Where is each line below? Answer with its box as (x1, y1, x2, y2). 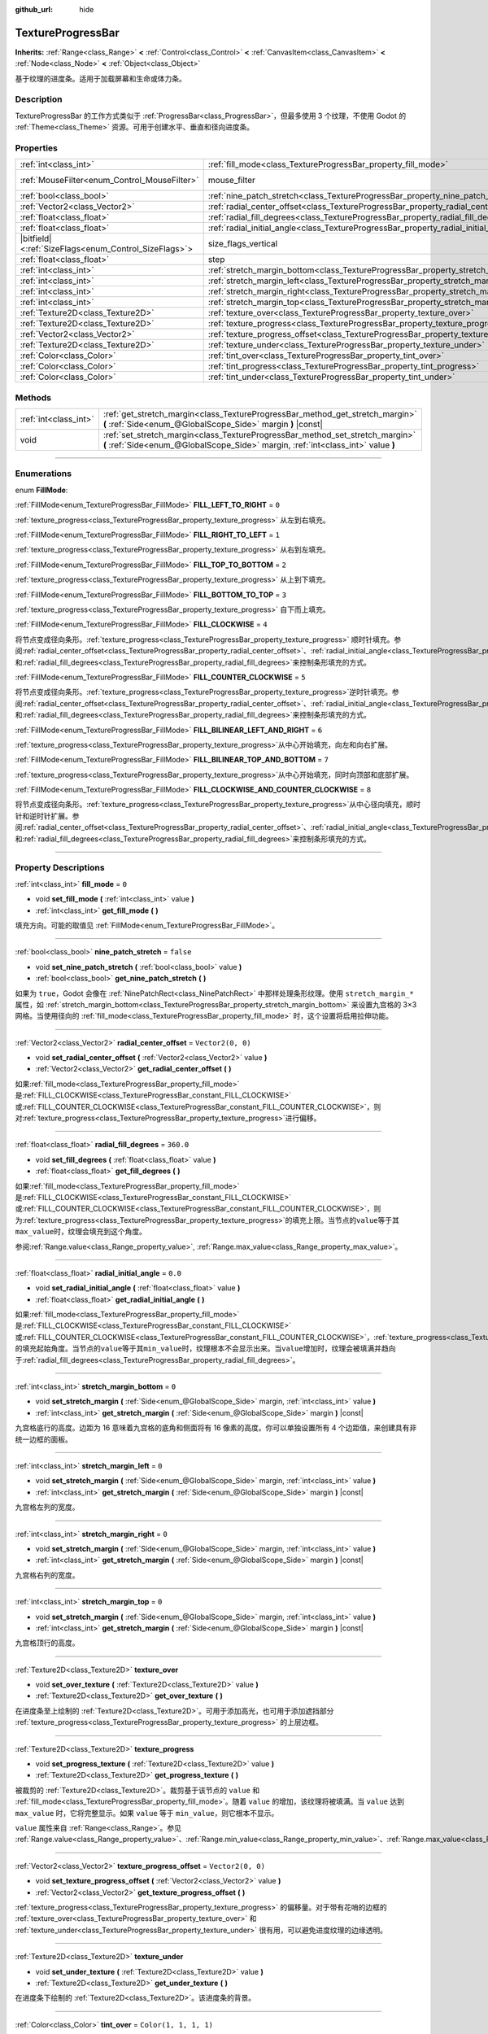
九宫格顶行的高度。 (15, 1638, 80, 1648)
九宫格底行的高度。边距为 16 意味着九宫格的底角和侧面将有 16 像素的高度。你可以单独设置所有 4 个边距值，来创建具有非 (15, 1423, 417, 1433)
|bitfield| (20, 233, 52, 244)
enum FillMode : (15, 485, 68, 495)
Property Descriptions (15, 862, 105, 874)
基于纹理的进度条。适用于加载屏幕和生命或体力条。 (15, 73, 186, 83)
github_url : (15, 5, 53, 14)
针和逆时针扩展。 (15, 810, 72, 821)
